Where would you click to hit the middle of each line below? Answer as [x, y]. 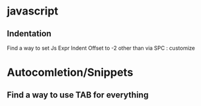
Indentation [29, 34]
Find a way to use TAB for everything [78, 95]
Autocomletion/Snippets [70, 72]
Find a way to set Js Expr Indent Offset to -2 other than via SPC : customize [101, 48]
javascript [33, 11]
